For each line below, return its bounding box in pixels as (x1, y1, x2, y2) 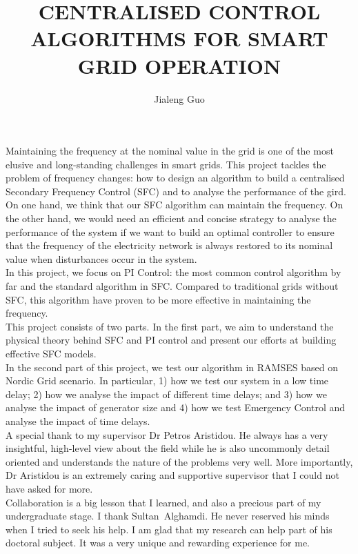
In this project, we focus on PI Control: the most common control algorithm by (6, 265, 341, 279)
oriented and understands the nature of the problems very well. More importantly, (6, 454, 353, 468)
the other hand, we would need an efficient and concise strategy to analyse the (6, 211, 337, 226)
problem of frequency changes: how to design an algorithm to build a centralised (6, 170, 345, 185)
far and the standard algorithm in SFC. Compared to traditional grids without (6, 279, 339, 293)
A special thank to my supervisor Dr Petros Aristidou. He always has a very (6, 427, 328, 442)
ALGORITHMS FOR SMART (30, 24, 328, 52)
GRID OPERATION (77, 51, 281, 79)
